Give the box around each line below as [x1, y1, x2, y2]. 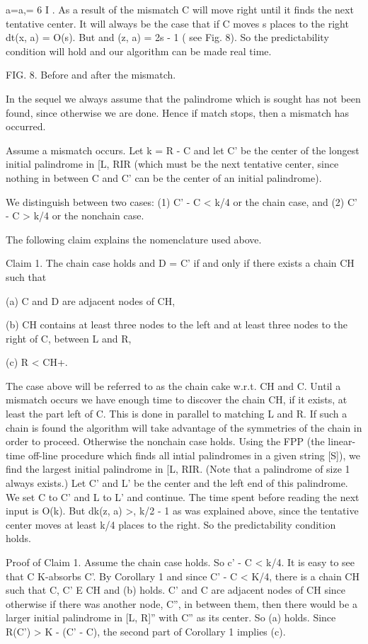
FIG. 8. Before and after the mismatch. [6, 67, 176, 82]
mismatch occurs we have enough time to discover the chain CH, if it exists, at [6, 392, 347, 407]
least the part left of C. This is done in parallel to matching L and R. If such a [6, 406, 347, 421]
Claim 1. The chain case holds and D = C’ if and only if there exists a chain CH [6, 255, 355, 270]
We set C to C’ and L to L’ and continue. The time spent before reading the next [6, 489, 360, 504]
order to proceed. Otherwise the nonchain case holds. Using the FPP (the [6, 434, 325, 449]
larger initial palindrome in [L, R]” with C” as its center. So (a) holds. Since [6, 610, 336, 625]
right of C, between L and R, [6, 330, 132, 345]
